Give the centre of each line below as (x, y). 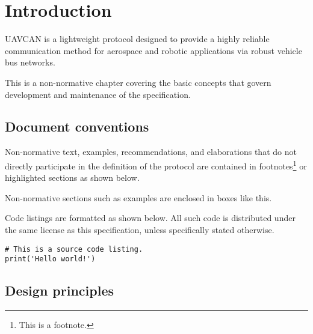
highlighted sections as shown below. (72, 178)
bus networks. (30, 62)
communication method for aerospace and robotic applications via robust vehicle (153, 50)
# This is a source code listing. (74, 249)
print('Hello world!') (50, 259)
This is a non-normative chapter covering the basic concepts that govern (138, 82)
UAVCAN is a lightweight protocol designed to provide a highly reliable (137, 39)
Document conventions (77, 126)
